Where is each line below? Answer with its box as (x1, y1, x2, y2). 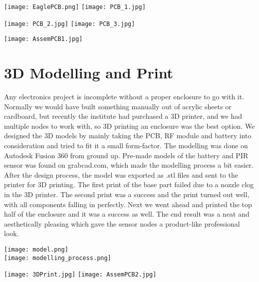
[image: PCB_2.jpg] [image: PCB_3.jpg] (4, 20, 135, 27)
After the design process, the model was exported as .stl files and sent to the (4, 169, 238, 180)
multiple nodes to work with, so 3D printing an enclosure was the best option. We (4, 120, 255, 131)
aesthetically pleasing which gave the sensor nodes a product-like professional (4, 218, 240, 229)
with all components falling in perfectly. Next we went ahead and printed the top (4, 199, 252, 209)
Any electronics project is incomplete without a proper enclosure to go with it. (4, 91, 245, 102)
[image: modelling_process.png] (4, 254, 111, 262)
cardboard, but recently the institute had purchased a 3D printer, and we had (4, 111, 243, 121)
